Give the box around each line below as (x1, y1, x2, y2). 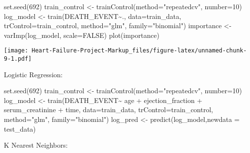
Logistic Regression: (4, 69, 63, 79)
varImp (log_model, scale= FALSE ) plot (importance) (4, 30, 159, 40)
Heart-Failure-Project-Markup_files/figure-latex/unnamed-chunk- (31, 47, 247, 54)
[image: (4, 47, 29, 54)
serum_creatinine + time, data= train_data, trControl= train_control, (4, 104, 213, 115)
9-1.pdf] (4, 55, 32, 63)
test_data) (4, 123, 36, 134)
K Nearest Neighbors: (4, 140, 68, 150)
